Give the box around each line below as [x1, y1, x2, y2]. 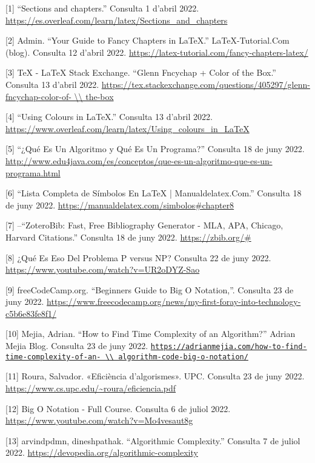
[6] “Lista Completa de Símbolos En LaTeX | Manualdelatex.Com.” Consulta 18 [5, 187, 302, 199]
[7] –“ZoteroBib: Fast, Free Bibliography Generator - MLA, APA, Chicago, [5, 219, 283, 232]
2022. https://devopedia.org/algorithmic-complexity [5, 446, 198, 459]
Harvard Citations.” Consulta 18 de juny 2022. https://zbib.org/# [5, 230, 251, 243]
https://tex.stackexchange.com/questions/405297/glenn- [101, 78, 310, 90]
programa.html [5, 166, 61, 179]
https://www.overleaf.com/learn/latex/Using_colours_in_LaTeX [5, 122, 250, 135]
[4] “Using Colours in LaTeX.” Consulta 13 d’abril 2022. [5, 110, 213, 123]
